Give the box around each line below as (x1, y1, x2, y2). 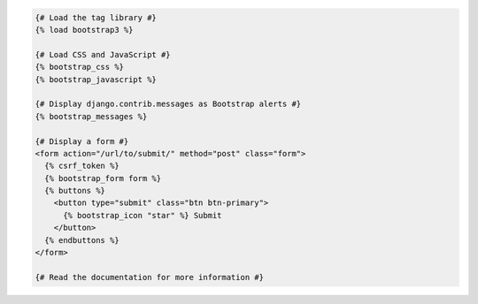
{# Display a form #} (35, 136, 129, 146)
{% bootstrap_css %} (35, 62, 124, 72)
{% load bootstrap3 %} (35, 25, 134, 34)
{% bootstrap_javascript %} (35, 74, 157, 84)
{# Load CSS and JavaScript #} (35, 49, 172, 59)
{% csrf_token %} (44, 161, 119, 171)
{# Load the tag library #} (35, 12, 157, 22)
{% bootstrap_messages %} (35, 111, 148, 121)
